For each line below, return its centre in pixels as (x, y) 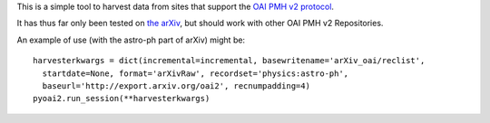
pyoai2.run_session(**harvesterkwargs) (122, 99)
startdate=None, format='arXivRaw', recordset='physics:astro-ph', (196, 73)
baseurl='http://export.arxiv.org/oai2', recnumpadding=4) (176, 85)
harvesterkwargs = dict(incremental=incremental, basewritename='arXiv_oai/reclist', (229, 61)
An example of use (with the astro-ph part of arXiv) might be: (131, 40)
